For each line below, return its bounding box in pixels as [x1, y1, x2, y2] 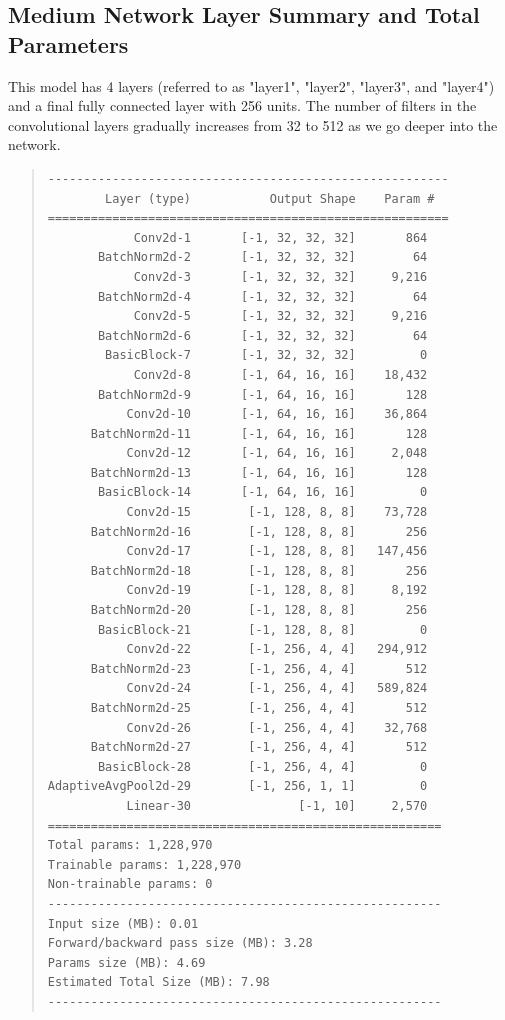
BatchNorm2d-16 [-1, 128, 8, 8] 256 [90, 524, 428, 539]
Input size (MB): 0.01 [47, 916, 199, 931]
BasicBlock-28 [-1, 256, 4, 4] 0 [97, 759, 428, 774]
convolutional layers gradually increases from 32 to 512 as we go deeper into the [8, 114, 498, 135]
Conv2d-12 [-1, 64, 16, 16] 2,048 [126, 446, 428, 461]
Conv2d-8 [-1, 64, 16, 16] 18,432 [133, 367, 428, 382]
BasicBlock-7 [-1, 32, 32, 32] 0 [105, 348, 428, 363]
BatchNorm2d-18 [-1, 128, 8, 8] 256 [90, 563, 428, 578]
